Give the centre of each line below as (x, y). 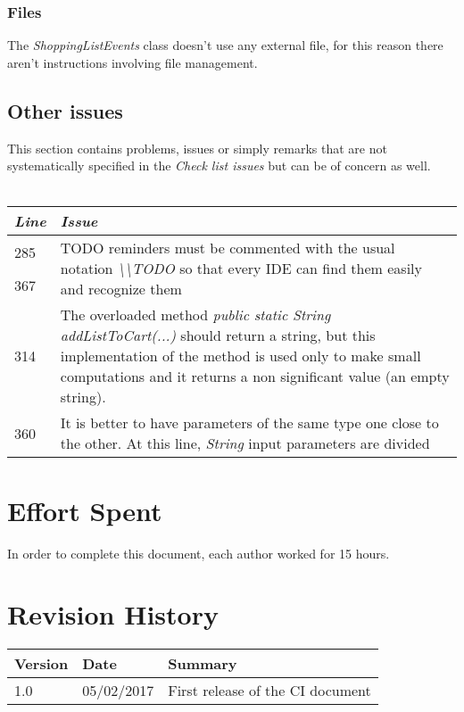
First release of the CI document (269, 691)
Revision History (113, 614)
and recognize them (121, 289)
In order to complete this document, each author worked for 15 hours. (199, 553)
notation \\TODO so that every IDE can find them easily (241, 269)
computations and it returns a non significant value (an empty (255, 377)
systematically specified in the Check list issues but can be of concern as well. (219, 166)
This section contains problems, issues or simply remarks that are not (197, 148)
